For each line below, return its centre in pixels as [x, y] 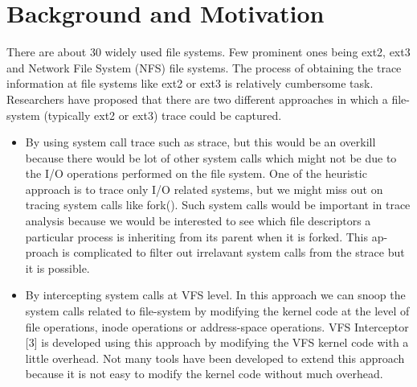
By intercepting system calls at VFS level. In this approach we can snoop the [215, 295]
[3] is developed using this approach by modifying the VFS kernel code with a [217, 342]
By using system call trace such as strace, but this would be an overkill [200, 142]
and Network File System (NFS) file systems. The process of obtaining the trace [204, 67]
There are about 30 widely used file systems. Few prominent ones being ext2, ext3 [208, 52]
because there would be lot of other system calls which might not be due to [211, 157]
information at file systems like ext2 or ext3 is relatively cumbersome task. [190, 83]
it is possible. [57, 268]
